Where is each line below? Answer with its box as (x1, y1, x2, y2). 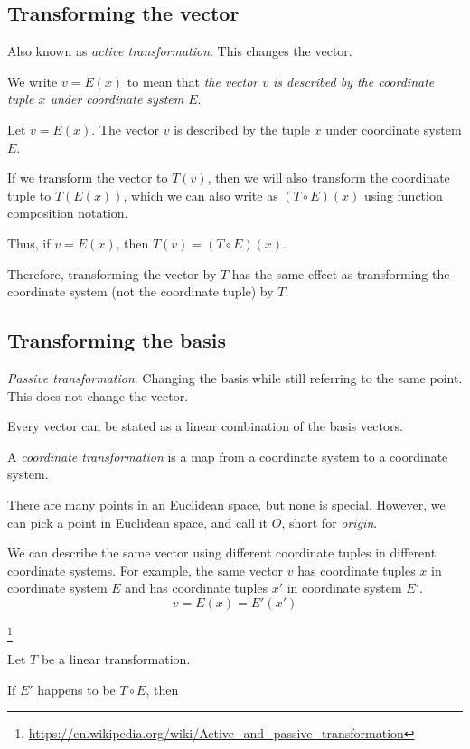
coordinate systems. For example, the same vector (7, 560, 284, 579)
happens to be (37, 679, 116, 698)
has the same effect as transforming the (231, 264, 450, 283)
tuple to (7, 185, 52, 204)
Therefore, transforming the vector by (7, 264, 217, 283)
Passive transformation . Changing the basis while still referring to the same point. (7, 368, 463, 387)
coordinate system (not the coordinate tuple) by (7, 282, 274, 301)
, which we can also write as (123, 185, 278, 204)
